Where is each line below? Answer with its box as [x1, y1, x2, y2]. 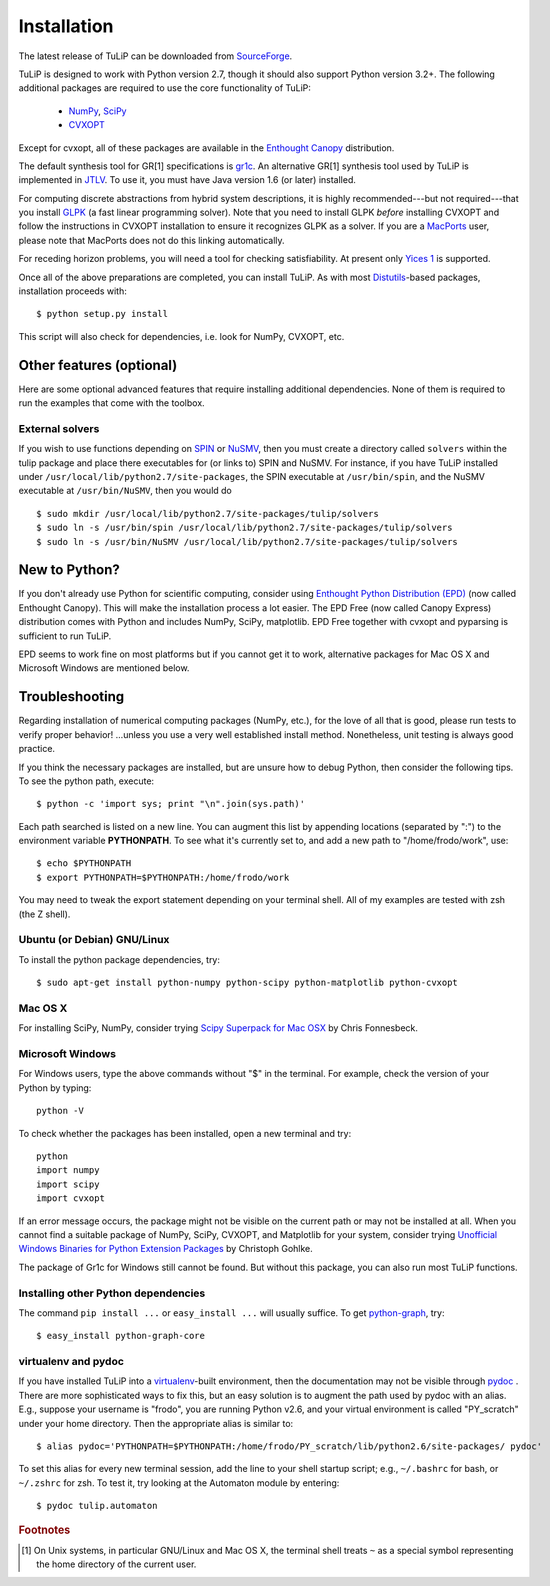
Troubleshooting [18, 688, 125, 705]
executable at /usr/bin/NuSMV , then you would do [18, 485, 232, 497]
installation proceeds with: [18, 285, 127, 297]
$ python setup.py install [36, 308, 169, 320]
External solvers [18, 421, 100, 435]
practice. [18, 743, 55, 755]
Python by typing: [18, 1081, 92, 1094]
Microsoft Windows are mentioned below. [18, 662, 190, 674]
